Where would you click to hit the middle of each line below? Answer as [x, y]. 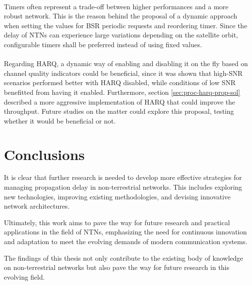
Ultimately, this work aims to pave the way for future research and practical [117, 222]
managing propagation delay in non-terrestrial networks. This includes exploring [123, 187]
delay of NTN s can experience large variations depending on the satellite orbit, [121, 35]
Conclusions [44, 154]
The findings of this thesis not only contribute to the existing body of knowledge [124, 258]
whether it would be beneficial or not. [60, 120]
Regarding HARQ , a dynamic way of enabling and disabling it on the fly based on [126, 63]
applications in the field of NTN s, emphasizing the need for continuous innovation [126, 232]
